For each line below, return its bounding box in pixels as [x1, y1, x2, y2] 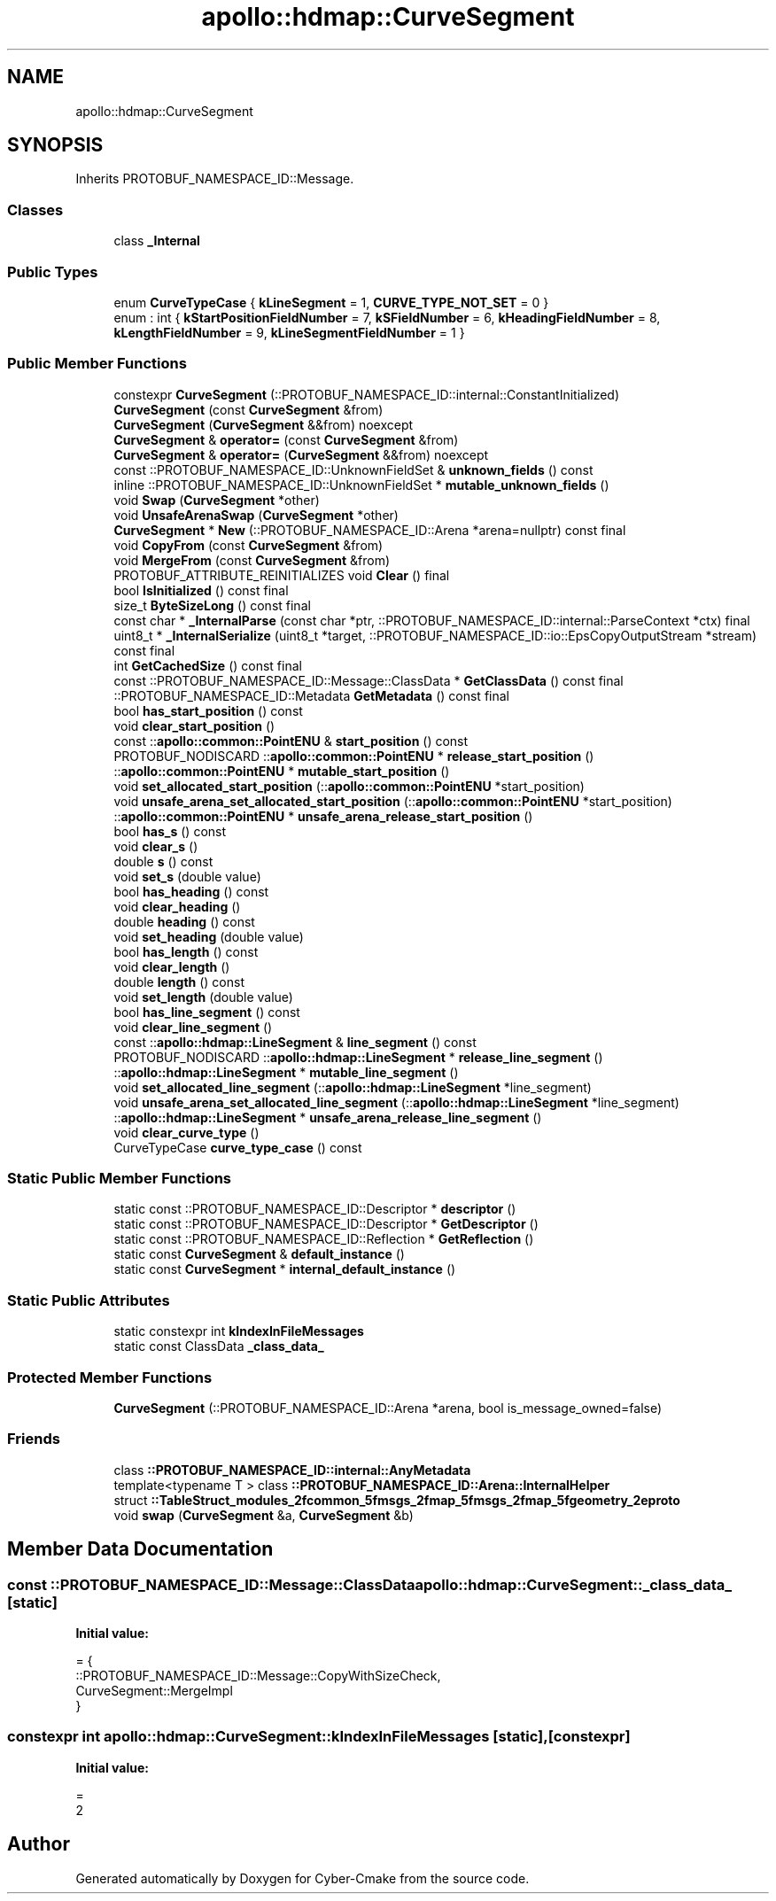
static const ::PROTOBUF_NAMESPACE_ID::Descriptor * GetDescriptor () [113, 1216, 539, 1232]
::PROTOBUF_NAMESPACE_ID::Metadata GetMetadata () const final [113, 687, 509, 703]
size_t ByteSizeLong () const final [113, 597, 311, 613]
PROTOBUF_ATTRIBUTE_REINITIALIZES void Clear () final [113, 567, 450, 583]
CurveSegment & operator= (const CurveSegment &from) [113, 431, 459, 447]
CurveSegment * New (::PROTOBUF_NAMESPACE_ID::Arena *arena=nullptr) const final [113, 522, 626, 538]
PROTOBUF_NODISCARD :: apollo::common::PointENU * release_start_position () [113, 748, 594, 764]
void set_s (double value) [113, 868, 261, 884]
